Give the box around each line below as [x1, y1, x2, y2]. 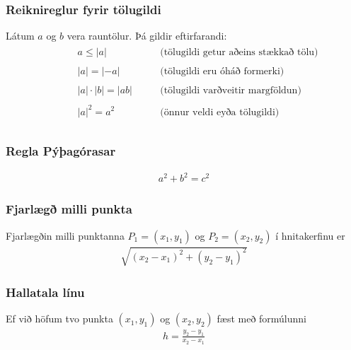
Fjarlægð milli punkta [6, 200, 132, 218]
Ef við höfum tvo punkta [6, 311, 113, 326]
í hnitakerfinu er [275, 228, 345, 243]
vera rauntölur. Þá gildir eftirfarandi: [67, 28, 227, 43]
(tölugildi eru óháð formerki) [160, 66, 284, 76]
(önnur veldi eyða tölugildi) [160, 107, 280, 117]
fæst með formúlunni [217, 311, 307, 326]
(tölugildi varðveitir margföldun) [160, 85, 301, 95]
